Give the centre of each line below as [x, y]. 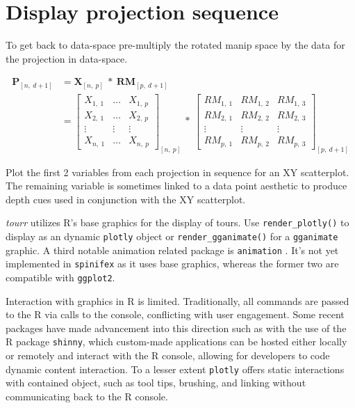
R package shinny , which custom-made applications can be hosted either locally [176, 342]
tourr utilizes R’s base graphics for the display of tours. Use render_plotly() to [177, 222]
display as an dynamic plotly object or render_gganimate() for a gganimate [172, 236]
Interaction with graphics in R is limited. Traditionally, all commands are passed [177, 300]
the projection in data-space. [67, 58]
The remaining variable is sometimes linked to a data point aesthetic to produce [176, 186]
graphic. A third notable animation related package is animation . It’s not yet [172, 250]
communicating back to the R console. [87, 396]
